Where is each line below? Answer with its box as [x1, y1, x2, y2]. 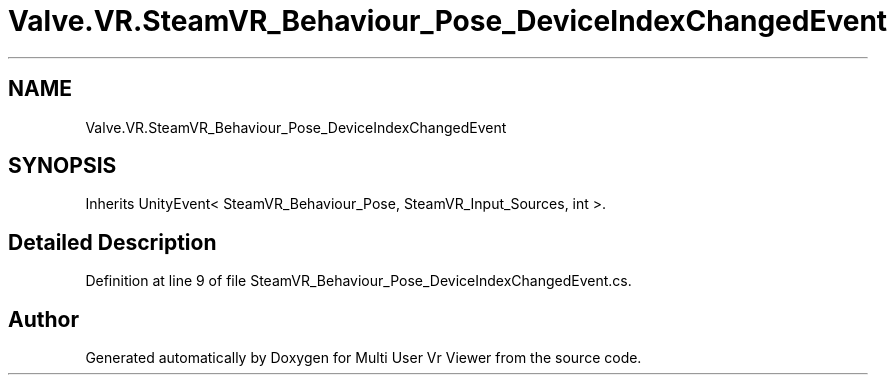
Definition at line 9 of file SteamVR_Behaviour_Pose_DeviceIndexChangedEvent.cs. [85, 272, 632, 290]
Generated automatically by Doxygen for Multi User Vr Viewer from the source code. [85, 349, 642, 367]
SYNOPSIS [8, 153, 117, 179]
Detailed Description [8, 229, 217, 255]
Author [8, 306, 79, 332]
